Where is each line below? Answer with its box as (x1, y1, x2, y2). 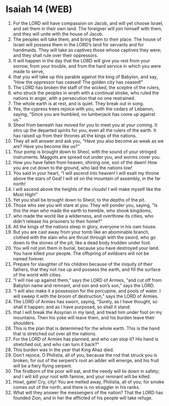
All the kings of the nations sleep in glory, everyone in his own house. (13, 223, 157, 230)
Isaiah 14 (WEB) (6, 4, 72, 15)
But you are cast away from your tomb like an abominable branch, (13, 229, 150, 235)
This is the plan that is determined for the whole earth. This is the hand (13, 325, 160, 331)
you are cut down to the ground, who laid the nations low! (13, 165, 133, 171)
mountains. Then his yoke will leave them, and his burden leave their (13, 314, 155, 320)
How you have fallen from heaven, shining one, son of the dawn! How (13, 159, 157, 165)
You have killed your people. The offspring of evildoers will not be (13, 250, 149, 256)
